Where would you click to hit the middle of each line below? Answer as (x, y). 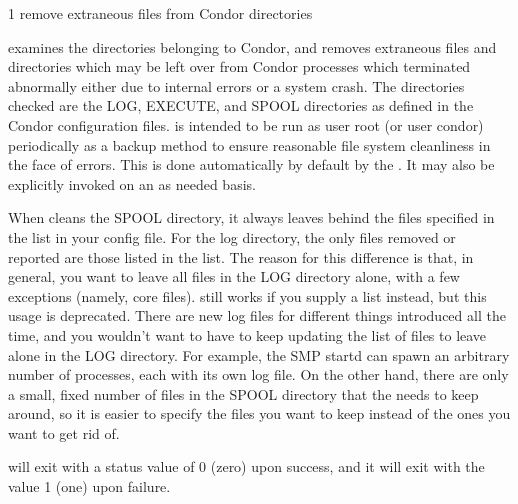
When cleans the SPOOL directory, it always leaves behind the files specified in (251, 217)
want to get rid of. (64, 432)
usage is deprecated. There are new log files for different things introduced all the (257, 315)
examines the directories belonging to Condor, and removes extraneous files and (252, 46)
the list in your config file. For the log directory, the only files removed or (232, 236)
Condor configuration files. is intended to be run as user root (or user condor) (246, 124)
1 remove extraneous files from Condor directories (160, 13)
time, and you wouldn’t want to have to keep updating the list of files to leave (247, 334)
